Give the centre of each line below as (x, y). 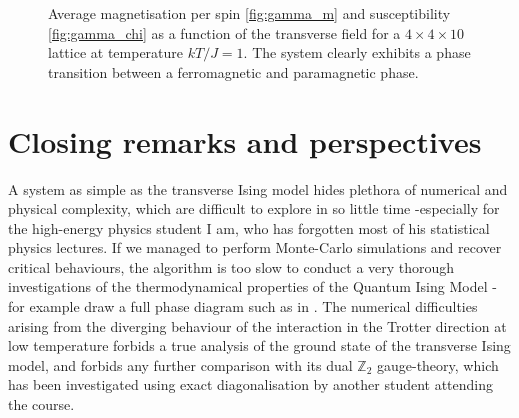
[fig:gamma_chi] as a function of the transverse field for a (224, 32)
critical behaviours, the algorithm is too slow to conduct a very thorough (231, 266)
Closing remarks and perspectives (245, 140)
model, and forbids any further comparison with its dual (180, 364)
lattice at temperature (116, 52)
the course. (41, 404)
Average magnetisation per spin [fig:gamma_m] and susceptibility (249, 13)
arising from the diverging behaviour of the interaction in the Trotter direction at (257, 325)
